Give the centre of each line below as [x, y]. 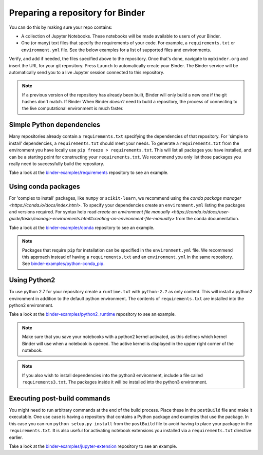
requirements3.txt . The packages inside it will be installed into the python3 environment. [115, 382]
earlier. [16, 437]
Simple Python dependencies [55, 125]
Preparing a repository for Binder [77, 13]
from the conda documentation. [207, 219]
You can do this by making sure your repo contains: [61, 27]
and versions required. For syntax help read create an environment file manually [90, 212]
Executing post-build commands [60, 398]
